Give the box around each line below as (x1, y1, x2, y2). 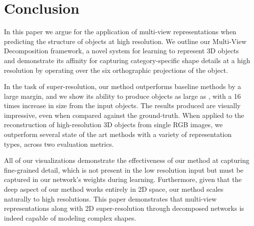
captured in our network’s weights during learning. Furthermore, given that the (4, 174, 242, 184)
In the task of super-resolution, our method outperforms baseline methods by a (4, 81, 241, 91)
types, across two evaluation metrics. (4, 138, 114, 149)
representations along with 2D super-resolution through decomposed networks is (4, 203, 244, 213)
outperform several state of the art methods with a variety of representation (4, 129, 232, 139)
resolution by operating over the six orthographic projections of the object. (4, 65, 228, 75)
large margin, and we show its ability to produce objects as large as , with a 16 (4, 90, 241, 101)
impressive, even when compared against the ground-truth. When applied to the (4, 110, 244, 120)
